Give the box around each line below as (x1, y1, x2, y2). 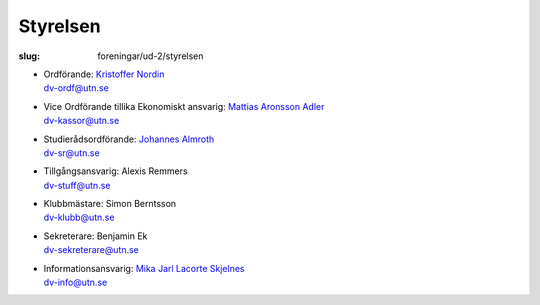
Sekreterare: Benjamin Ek (43, 230, 148, 242)
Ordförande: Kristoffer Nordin (43, 68, 165, 80)
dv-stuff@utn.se (43, 179, 111, 191)
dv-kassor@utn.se (43, 115, 120, 127)
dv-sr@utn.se (43, 146, 100, 159)
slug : (18, 50, 40, 62)
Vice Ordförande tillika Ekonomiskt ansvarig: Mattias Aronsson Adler (43, 100, 325, 112)
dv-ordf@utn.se (43, 82, 109, 94)
